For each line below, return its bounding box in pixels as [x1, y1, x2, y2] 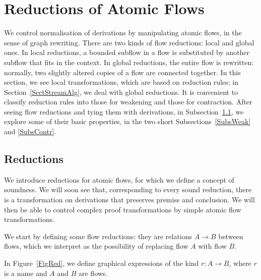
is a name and [4, 267, 47, 278]
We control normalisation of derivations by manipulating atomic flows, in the [4, 27, 242, 38]
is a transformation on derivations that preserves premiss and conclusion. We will [4, 194, 255, 205]
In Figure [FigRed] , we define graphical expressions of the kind [4, 258, 199, 268]
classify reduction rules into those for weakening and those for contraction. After [4, 96, 252, 107]
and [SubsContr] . [4, 126, 56, 137]
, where [229, 258, 251, 268]
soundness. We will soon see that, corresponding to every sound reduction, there [4, 184, 252, 195]
